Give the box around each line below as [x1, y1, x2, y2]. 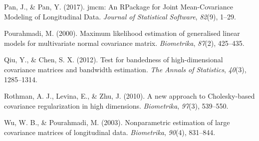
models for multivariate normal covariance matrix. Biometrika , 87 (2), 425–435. [4, 37, 245, 48]
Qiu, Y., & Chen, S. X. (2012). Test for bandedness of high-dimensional [4, 54, 223, 65]
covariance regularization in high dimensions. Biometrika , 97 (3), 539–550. [4, 100, 229, 111]
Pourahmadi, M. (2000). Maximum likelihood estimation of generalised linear [4, 28, 240, 38]
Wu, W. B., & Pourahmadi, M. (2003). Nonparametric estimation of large [4, 117, 230, 128]
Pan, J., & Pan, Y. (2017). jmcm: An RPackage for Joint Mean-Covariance [4, 1, 233, 11]
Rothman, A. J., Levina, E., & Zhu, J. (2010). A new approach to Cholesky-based [4, 91, 255, 101]
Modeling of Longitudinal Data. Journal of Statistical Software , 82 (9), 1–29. [4, 11, 236, 21]
